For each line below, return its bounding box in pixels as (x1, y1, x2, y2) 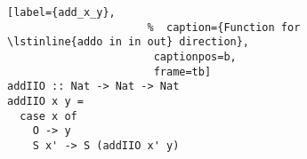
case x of (20, 109, 77, 123)
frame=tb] (153, 65, 212, 78)
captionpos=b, (153, 50, 237, 63)
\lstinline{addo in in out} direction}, (7, 36, 250, 49)
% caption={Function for (147, 20, 301, 34)
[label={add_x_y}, (7, 6, 116, 19)
